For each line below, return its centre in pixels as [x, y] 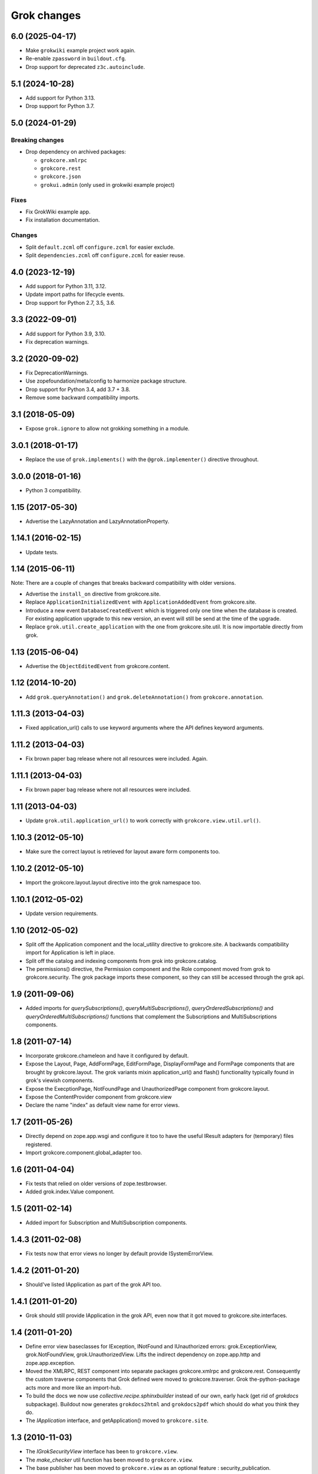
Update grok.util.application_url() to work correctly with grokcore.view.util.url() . [143, 821]
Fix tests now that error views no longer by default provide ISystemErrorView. [120, 1253]
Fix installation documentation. [63, 220]
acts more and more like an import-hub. [74, 1387]
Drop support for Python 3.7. [60, 106]
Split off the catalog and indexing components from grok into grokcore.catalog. [122, 960]
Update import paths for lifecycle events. [75, 294]
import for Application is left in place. [70, 953]
